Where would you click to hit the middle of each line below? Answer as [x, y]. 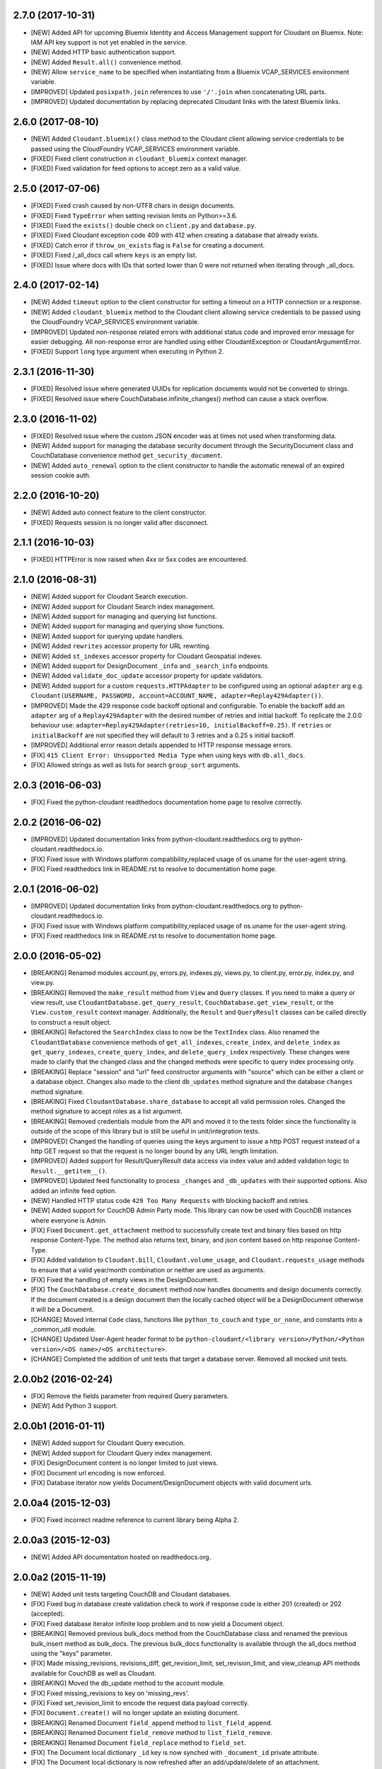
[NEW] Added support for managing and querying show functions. [128, 626]
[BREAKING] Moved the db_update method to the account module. [128, 1683]
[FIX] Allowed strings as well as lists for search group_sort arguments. [135, 765]
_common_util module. [64, 1329]
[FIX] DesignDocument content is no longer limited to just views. [125, 1463]
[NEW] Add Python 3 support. [74, 1406]
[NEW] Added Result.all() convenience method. [107, 62]
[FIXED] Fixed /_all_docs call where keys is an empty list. [114, 255]
